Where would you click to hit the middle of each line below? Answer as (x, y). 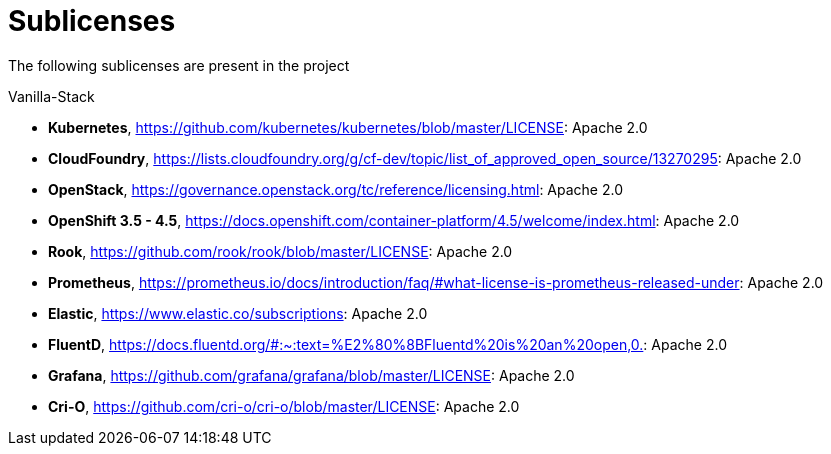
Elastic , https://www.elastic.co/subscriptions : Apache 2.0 (238, 313)
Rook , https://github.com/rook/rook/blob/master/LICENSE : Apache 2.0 (280, 251)
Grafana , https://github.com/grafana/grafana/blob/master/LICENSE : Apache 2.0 (311, 375)
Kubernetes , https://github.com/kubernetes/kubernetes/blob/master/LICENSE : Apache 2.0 (348, 127)
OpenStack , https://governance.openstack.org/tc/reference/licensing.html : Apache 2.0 (335, 189)
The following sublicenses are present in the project (179, 65)
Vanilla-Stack (51, 96)
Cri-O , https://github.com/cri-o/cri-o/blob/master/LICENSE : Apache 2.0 (284, 406)
